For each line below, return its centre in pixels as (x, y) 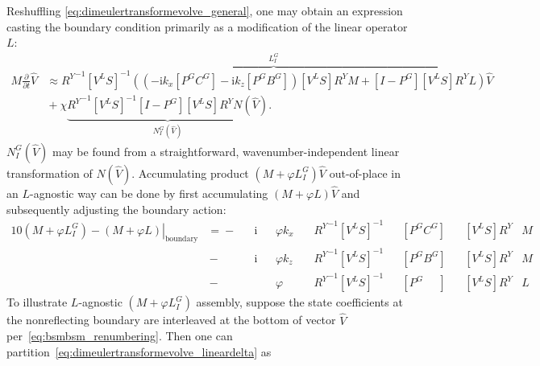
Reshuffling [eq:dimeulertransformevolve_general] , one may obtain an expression (205, 10)
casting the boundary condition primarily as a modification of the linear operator (207, 26)
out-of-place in (365, 173)
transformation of (50, 173)
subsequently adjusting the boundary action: (116, 209)
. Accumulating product (190, 173)
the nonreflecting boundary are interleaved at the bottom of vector (171, 320)
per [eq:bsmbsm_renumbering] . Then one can (120, 336)
